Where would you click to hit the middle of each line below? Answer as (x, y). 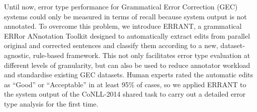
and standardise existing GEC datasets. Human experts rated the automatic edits (129, 75)
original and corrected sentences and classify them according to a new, (111, 45)
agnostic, (17, 55)
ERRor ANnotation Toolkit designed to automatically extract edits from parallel (127, 35)
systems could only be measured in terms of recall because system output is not (126, 16)
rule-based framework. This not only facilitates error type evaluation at (141, 55)
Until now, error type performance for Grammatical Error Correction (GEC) (121, 6)
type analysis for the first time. (51, 103)
